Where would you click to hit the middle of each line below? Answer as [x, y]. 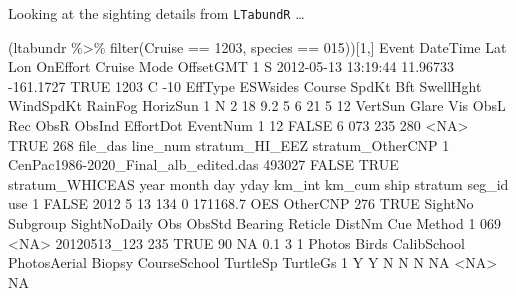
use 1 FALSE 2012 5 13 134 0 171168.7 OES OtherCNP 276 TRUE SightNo [241, 203]
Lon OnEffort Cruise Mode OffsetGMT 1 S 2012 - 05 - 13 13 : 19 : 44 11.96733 [231, 66]
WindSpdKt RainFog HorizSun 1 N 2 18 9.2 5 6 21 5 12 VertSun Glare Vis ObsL [257, 105]
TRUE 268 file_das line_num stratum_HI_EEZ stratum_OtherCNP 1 [229, 144]
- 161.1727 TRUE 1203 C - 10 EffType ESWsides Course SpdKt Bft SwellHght [245, 85]
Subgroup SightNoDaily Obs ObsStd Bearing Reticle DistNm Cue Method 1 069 [255, 223]
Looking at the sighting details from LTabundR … [156, 13]
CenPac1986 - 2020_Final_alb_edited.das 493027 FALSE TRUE [203, 164]
